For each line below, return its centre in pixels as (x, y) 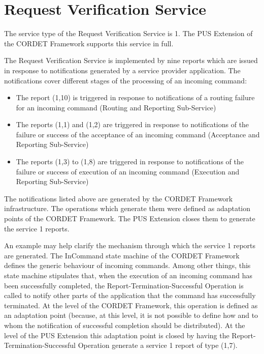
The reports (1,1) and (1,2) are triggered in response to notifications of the (133, 124)
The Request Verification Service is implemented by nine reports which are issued (131, 60)
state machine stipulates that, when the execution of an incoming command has (128, 275)
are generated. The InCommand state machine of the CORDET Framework (122, 255)
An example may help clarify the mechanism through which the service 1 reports (130, 245)
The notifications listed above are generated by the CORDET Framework (119, 198)
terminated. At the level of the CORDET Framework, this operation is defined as (131, 305)
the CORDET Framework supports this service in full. (89, 43)
